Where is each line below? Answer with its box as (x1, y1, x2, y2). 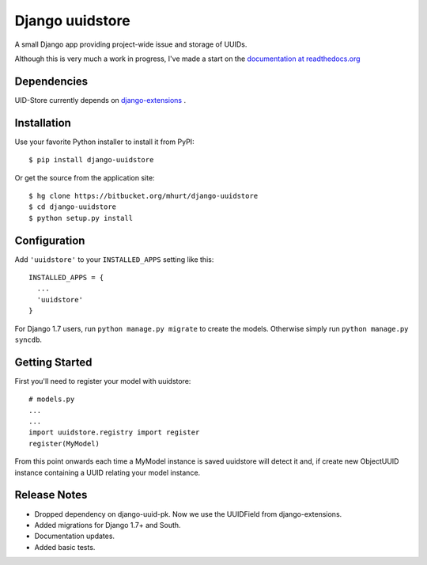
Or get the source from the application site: (14, 173, 155, 182)
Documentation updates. (34, 531, 115, 541)
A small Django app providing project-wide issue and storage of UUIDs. (14, 40, 248, 49)
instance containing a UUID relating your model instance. (14, 468, 201, 477)
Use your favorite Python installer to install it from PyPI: (14, 137, 195, 146)
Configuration (14, 233, 85, 247)
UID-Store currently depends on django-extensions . (14, 95, 186, 104)
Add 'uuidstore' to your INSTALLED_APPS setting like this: (14, 254, 214, 264)
